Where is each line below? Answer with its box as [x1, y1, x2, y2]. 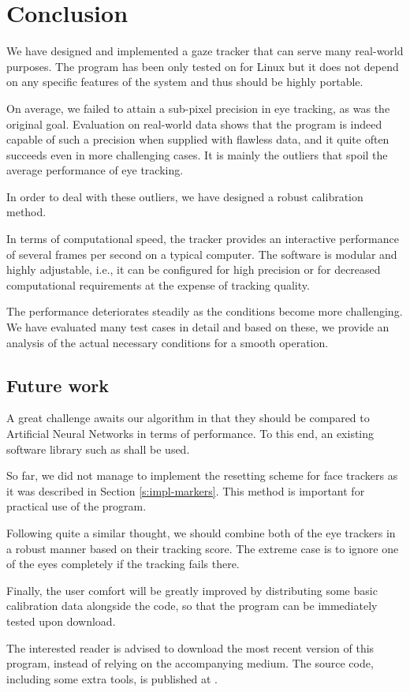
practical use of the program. [6, 498, 147, 514]
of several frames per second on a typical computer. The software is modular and [6, 245, 397, 262]
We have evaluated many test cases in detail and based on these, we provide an [6, 319, 389, 335]
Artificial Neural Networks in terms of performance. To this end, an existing [6, 425, 375, 442]
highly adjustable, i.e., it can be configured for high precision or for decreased [6, 261, 381, 278]
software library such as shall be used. [6, 440, 190, 457]
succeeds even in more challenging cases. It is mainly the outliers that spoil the [6, 146, 388, 163]
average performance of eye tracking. [6, 162, 184, 178]
